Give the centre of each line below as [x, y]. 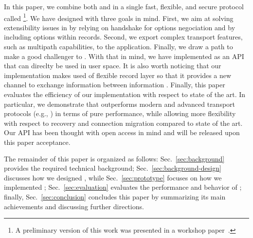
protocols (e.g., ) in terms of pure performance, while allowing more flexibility [120, 113]
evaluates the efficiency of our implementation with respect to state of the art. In [125, 94]
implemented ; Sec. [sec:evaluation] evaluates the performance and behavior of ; [123, 187]
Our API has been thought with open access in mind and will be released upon [122, 132]
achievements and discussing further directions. [74, 206]
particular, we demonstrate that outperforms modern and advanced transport [120, 104]
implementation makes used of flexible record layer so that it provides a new [118, 75]
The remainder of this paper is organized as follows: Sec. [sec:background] [114, 158]
